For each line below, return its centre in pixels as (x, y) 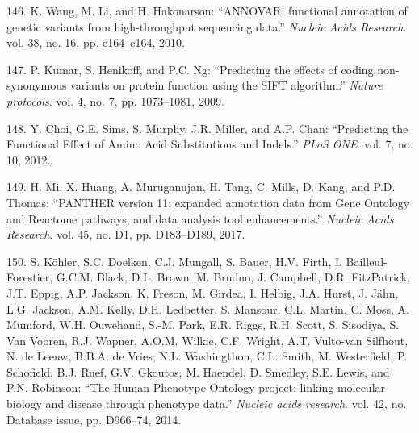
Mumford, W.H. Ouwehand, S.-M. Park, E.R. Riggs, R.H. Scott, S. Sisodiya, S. (203, 325)
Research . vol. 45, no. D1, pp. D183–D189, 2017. (126, 234)
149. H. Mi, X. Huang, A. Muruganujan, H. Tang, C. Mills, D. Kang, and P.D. (201, 187)
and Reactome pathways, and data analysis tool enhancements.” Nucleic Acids (200, 218)
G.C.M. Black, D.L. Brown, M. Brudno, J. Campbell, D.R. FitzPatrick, (233, 277)
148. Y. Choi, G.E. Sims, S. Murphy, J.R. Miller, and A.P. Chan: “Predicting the (207, 128)
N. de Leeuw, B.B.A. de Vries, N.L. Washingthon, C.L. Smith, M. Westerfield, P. (207, 356)
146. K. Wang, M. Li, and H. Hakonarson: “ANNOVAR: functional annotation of (207, 10)
